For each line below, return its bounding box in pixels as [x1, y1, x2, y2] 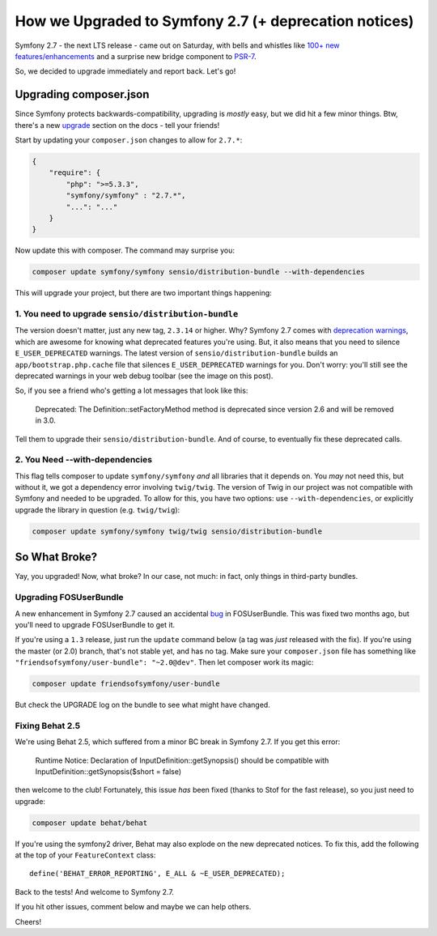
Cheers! [15, 917, 42, 926]
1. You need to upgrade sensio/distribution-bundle [15, 308, 239, 320]
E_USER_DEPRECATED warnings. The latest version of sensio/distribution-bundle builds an [15, 348, 338, 358]
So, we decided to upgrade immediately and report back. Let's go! [15, 66, 236, 76]
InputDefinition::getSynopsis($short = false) [35, 766, 182, 776]
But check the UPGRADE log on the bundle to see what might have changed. [15, 700, 270, 710]
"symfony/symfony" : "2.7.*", [66, 191, 186, 200]
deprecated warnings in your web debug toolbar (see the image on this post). [15, 371, 274, 381]
